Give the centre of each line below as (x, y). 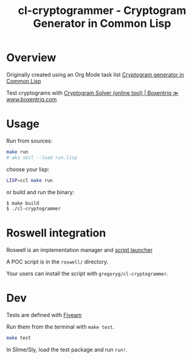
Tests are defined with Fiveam (44, 315)
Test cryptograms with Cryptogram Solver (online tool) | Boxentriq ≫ (93, 92)
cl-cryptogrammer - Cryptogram (102, 11)
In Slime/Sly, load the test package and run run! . (67, 350)
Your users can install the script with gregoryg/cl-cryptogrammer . (87, 274)
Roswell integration (56, 233)
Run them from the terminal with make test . (60, 327)
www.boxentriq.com (32, 99)
